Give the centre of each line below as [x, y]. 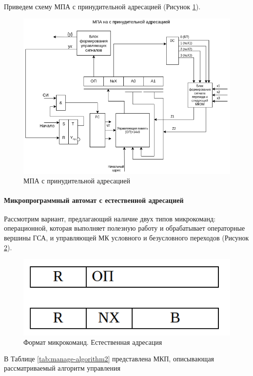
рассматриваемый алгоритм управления [62, 368]
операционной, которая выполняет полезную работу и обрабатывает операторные [125, 228]
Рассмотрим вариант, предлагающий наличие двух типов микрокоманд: [110, 218]
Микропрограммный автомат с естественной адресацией [94, 200]
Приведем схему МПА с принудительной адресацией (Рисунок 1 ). [102, 6]
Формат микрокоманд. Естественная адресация [93, 342]
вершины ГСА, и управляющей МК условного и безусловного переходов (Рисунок [126, 238]
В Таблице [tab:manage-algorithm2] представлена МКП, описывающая [109, 358]
